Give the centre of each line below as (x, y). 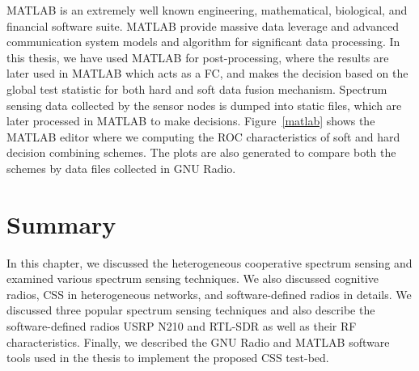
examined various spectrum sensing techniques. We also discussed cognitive (193, 278)
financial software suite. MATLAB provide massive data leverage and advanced (203, 25)
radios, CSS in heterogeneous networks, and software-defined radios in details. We (209, 294)
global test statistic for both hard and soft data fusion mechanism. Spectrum (197, 89)
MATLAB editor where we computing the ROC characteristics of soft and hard (203, 136)
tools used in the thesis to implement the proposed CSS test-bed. (168, 358)
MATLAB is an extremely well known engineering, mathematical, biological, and (207, 10)
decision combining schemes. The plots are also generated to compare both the (201, 152)
